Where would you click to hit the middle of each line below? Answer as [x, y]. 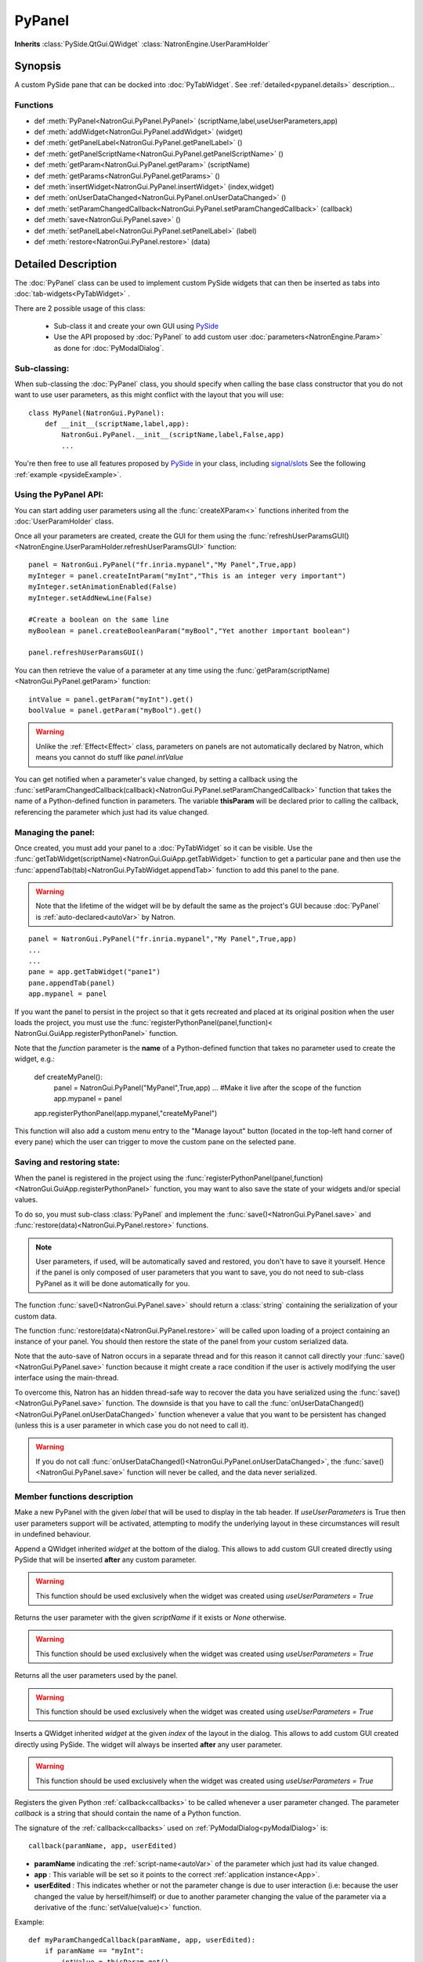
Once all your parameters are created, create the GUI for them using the [130, 536]
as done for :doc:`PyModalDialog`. [109, 348]
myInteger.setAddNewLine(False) [90, 598]
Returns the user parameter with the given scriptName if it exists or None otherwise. [150, 1617]
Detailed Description [66, 264]
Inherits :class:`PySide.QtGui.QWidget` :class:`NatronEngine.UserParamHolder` [142, 44]
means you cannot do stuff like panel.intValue [110, 757]
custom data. [36, 1316]
